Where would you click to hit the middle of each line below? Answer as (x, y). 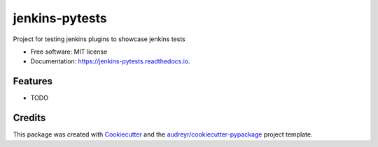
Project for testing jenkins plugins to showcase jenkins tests (99, 39)
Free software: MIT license (69, 52)
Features (33, 81)
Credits (29, 118)
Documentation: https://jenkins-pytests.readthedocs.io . (110, 61)
